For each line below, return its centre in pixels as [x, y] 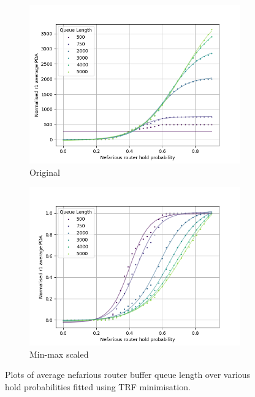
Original [45, 172]
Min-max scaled [59, 354]
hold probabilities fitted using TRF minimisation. [98, 386]
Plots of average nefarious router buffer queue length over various [128, 375]
